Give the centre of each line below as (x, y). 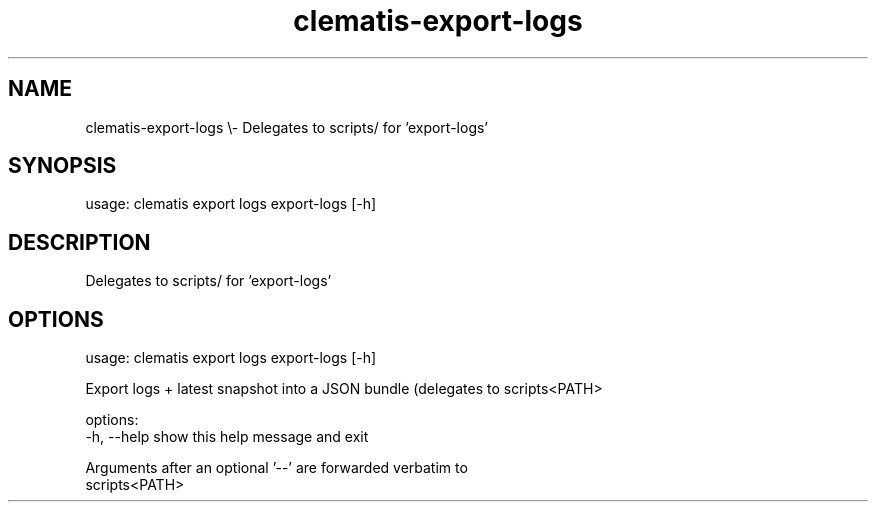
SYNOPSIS (62, 166)
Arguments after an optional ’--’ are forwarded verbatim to (276, 468)
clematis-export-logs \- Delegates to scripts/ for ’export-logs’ (287, 127)
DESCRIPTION (79, 242)
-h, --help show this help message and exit (227, 437)
